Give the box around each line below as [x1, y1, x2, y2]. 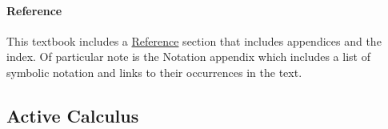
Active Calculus [6, 103, 139, 127]
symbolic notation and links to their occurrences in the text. [6, 63, 302, 80]
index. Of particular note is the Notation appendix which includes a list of [6, 48, 370, 65]
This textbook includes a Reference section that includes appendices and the [6, 32, 382, 49]
